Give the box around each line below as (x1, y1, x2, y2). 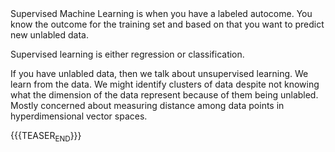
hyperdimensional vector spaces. (10, 110, 148, 122)
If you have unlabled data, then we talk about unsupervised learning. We (10, 68, 309, 79)
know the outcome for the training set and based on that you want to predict (10, 18, 325, 30)
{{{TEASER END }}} (10, 130, 82, 144)
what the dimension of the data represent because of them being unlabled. (10, 89, 319, 101)
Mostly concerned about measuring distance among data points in (10, 100, 285, 111)
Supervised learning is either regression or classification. (10, 48, 245, 60)
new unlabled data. (10, 29, 89, 41)
